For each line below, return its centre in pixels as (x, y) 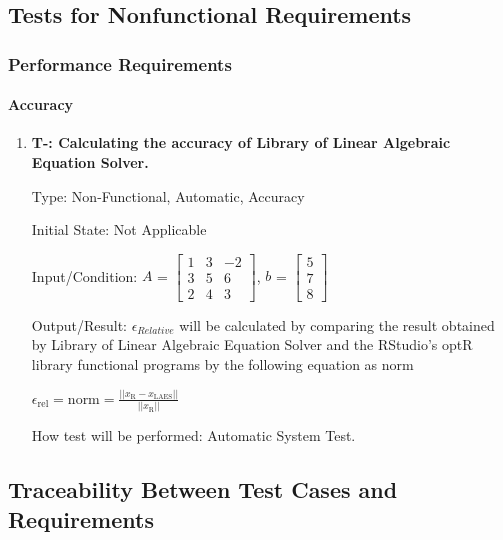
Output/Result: (79, 324)
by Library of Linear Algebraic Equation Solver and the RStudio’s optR (252, 344)
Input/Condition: (84, 275)
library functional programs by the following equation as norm (222, 364)
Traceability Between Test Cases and (203, 489)
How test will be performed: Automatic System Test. (193, 435)
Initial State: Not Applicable (119, 229)
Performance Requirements (120, 63)
